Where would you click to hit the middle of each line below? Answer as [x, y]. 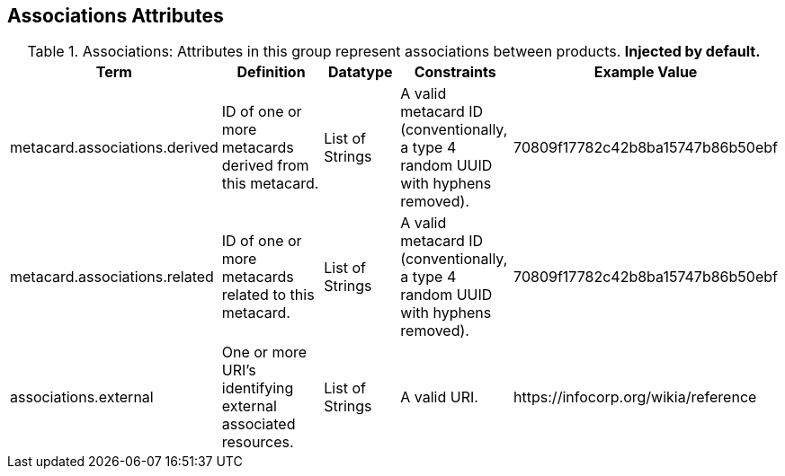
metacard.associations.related [112, 277]
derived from [265, 166]
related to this [268, 295]
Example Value [646, 72]
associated [259, 424]
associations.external [82, 397]
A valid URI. [439, 397]
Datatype [361, 72]
